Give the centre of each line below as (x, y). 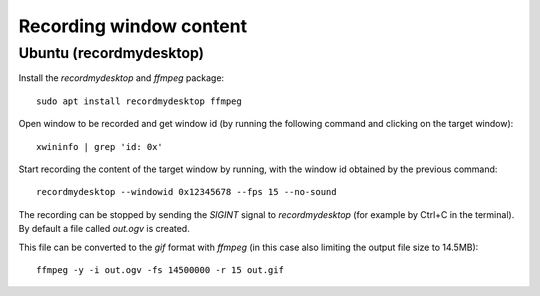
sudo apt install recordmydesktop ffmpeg (139, 101)
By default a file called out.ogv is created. (104, 229)
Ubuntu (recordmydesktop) (111, 53)
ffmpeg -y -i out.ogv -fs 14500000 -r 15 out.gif (160, 269)
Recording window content (133, 26)
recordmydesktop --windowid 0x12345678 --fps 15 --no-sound (186, 192)
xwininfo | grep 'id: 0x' (100, 146)
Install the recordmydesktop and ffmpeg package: (121, 78)
